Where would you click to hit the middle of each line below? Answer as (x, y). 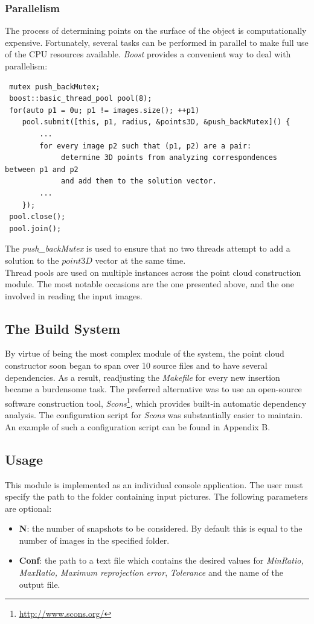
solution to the (32, 260)
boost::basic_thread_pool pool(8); (81, 99)
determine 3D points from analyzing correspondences (169, 158)
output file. (40, 584)
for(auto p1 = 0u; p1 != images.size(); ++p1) (104, 110)
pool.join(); (35, 228)
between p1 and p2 (42, 169)
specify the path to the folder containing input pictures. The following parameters (156, 496)
